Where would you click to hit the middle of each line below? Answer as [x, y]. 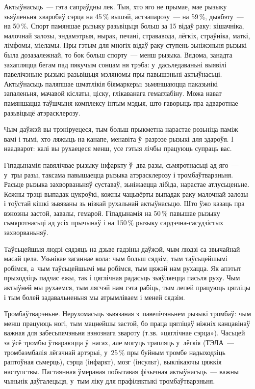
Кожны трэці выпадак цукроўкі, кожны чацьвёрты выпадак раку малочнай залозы [126, 194]
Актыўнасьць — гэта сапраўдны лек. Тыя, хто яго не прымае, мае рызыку [115, 6]
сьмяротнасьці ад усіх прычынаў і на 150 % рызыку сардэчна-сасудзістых [114, 223]
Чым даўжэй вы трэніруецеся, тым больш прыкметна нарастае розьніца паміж [121, 129]
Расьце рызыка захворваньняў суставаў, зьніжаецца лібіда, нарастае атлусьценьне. [127, 184]
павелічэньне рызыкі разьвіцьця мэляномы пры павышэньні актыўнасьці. [113, 74]
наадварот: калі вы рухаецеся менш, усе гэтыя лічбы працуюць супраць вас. [118, 148]
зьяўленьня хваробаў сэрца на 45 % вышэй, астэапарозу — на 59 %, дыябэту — [124, 16]
